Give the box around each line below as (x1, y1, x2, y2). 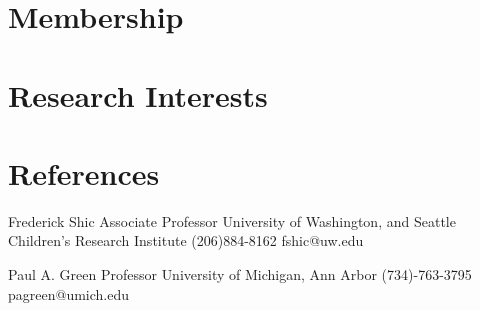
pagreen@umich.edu (8, 283, 130, 304)
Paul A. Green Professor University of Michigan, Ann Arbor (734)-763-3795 (8, 264, 472, 285)
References (8, 152, 160, 193)
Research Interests (8, 74, 268, 115)
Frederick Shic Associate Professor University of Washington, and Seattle (8, 210, 456, 231)
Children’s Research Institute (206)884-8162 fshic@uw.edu (8, 230, 364, 251)
